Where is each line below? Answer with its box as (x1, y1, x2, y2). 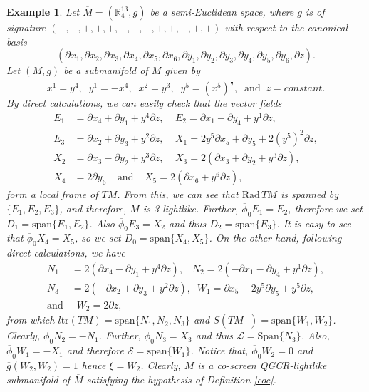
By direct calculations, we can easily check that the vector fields (6, 96, 282, 110)
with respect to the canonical (224, 20, 348, 34)
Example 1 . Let (6, 4, 80, 19)
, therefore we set (288, 200, 363, 215)
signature (6, 20, 46, 34)
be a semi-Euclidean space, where (150, 4, 294, 19)
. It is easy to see (276, 215, 351, 230)
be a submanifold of (63, 63, 148, 78)
